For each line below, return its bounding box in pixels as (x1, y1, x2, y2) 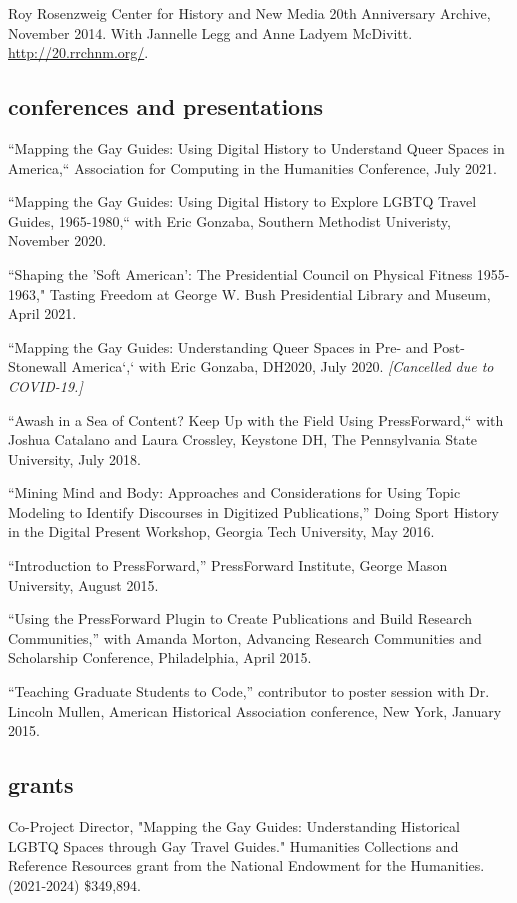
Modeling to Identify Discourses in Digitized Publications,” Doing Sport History (8, 501, 499, 522)
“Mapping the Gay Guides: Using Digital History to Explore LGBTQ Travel (8, 191, 477, 212)
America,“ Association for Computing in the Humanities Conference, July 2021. (8, 157, 497, 178)
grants (8, 769, 74, 800)
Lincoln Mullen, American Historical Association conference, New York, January (8, 700, 502, 721)
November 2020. (8, 230, 107, 251)
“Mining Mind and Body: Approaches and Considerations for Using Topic (8, 482, 461, 503)
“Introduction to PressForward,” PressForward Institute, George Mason (8, 555, 448, 576)
